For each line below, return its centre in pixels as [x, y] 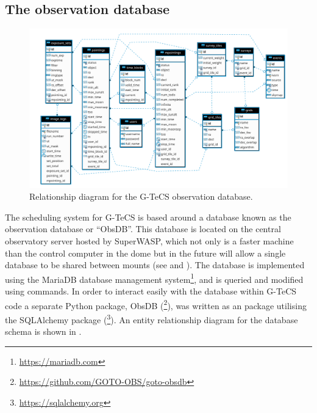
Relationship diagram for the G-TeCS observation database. [141, 196]
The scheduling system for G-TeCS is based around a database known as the [148, 217]
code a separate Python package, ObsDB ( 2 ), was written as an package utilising [156, 304]
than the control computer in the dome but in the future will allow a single [145, 253]
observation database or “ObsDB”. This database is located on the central [143, 229]
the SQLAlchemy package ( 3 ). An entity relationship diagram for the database [151, 318]
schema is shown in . [43, 331]
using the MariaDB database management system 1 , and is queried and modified [154, 278]
